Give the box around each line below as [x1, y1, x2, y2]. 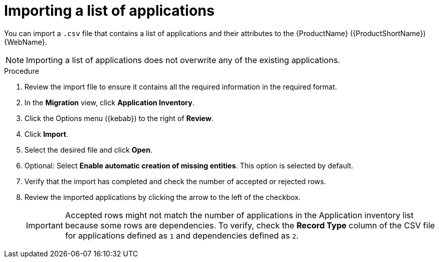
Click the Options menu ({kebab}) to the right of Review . [24, 113, 214, 123]
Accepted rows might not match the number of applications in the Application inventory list [65, 210, 414, 220]
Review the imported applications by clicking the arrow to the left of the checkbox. [24, 192, 301, 201]
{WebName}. [4, 37, 47, 46]
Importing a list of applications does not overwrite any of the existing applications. [26, 54, 340, 65]
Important [26, 220, 63, 230]
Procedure [4, 66, 39, 75]
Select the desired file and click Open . [24, 145, 153, 154]
